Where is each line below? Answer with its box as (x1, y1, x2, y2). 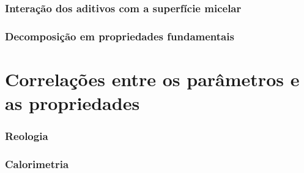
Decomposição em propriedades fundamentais (5, 28, 234, 43)
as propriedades (5, 90, 140, 116)
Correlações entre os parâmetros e (5, 66, 300, 91)
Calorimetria (5, 156, 69, 172)
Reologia (5, 128, 48, 144)
